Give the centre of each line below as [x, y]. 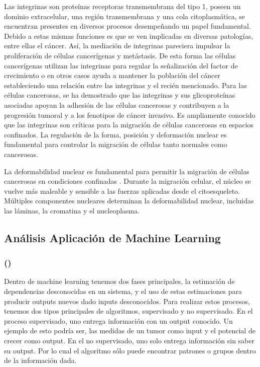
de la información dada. [40, 360]
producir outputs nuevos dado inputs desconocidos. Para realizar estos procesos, [127, 301]
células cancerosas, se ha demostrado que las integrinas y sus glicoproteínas [120, 95]
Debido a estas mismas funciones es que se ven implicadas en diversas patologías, [129, 35]
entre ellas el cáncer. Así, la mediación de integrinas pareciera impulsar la [117, 46]
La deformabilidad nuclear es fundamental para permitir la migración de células [127, 171]
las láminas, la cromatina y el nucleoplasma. [72, 210]
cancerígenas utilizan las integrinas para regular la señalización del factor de [121, 65]
